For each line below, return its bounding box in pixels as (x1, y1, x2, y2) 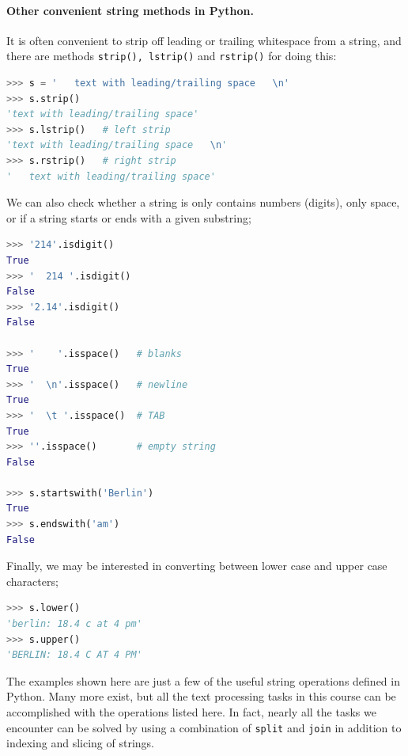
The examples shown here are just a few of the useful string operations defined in (6, 672, 400, 689)
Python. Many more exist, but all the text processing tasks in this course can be (6, 688, 396, 705)
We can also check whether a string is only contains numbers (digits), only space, (6, 194, 400, 211)
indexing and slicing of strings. (6, 735, 154, 751)
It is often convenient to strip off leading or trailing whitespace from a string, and (6, 32, 402, 48)
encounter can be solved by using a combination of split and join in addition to (6, 719, 402, 735)
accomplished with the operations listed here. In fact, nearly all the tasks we (6, 704, 376, 720)
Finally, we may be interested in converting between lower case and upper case (6, 557, 387, 574)
